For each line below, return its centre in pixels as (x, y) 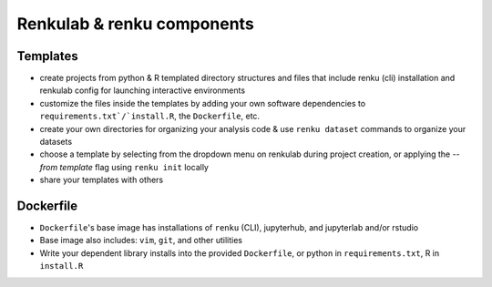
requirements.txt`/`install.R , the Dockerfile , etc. (149, 116)
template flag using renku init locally (134, 167)
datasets (56, 142)
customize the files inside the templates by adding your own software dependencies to (203, 103)
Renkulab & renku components (135, 24)
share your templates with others (102, 180)
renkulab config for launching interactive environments (143, 90)
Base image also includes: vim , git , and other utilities (141, 241)
